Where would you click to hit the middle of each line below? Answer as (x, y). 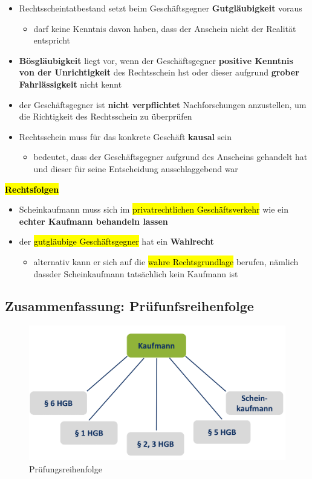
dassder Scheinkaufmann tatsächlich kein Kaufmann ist (136, 273)
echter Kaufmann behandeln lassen (93, 221)
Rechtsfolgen (32, 189)
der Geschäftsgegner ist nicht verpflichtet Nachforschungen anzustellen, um (163, 104)
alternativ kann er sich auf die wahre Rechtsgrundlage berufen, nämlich (166, 261)
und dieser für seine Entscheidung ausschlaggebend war (136, 168)
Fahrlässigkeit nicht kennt (70, 84)
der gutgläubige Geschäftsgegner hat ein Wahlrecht (116, 241)
